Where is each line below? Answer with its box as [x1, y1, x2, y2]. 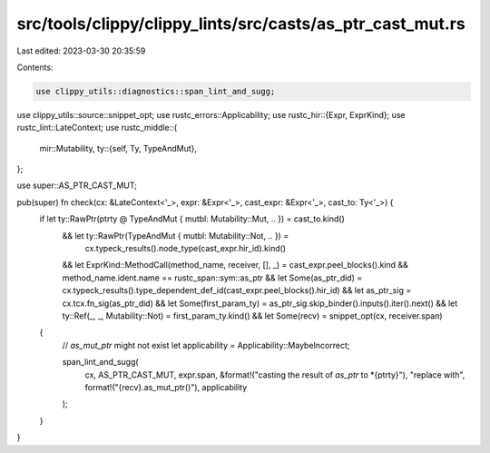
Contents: [16, 62, 54, 73]
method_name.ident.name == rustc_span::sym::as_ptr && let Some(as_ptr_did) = [62, 272, 363, 283]
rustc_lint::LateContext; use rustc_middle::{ [16, 123, 178, 133]
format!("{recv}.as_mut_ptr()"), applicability [84, 381, 248, 392]
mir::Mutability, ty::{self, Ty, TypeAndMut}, [39, 143, 197, 153]
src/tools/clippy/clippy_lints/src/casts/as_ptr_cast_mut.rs [16, 14, 466, 34]
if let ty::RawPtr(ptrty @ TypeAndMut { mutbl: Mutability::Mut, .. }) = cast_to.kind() [39, 213, 345, 224]
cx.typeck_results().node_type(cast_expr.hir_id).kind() [84, 243, 286, 254]
